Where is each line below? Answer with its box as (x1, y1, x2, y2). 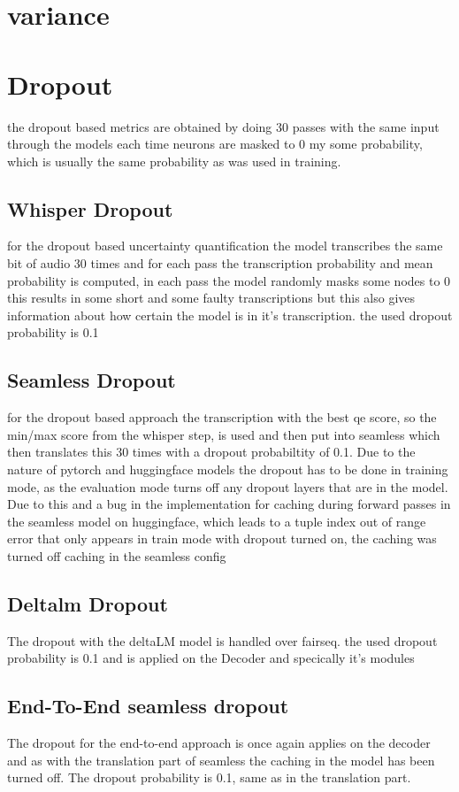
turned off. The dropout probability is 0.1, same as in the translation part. (7, 768, 411, 787)
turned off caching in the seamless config (7, 547, 226, 565)
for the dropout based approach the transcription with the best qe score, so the (7, 408, 437, 427)
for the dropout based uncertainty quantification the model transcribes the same (7, 236, 443, 255)
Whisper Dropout (7, 195, 173, 222)
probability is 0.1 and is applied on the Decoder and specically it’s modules (7, 649, 415, 667)
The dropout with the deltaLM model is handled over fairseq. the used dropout (7, 631, 438, 650)
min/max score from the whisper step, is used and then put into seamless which (7, 425, 440, 443)
